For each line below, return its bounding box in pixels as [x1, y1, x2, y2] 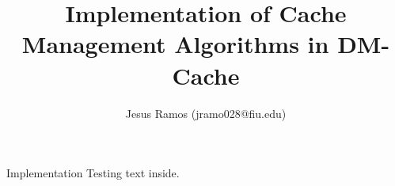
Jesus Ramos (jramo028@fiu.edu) [125, 104, 287, 121]
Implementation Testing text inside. [6, 165, 180, 181]
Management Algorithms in [21, 28, 329, 60]
